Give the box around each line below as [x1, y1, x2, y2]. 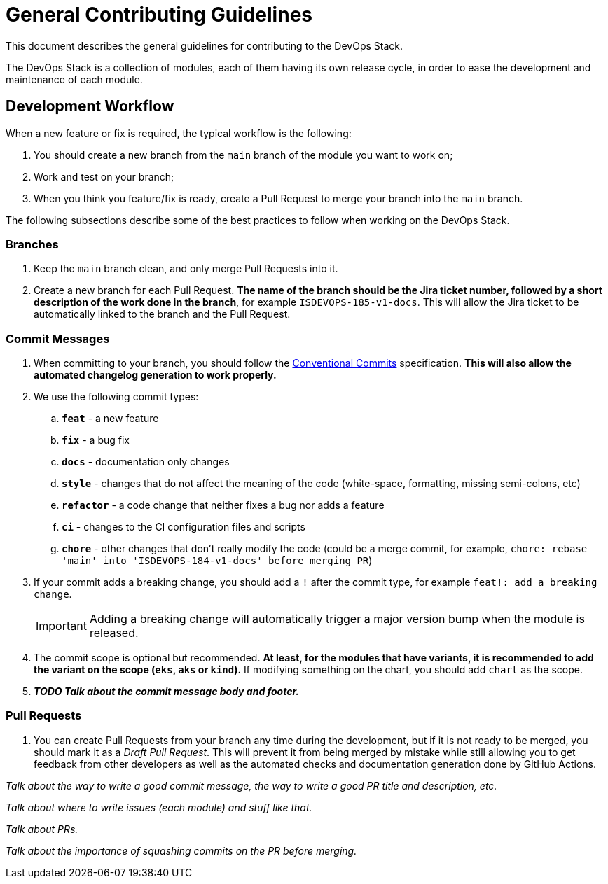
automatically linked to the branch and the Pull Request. [34, 308, 291, 321]
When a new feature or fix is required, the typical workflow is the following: [6, 127, 352, 139]
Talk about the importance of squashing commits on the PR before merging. [6, 844, 357, 857]
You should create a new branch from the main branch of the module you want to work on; [34, 148, 453, 161]
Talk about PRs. [6, 822, 78, 835]
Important [36, 619, 87, 633]
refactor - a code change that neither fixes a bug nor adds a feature [62, 499, 385, 512]
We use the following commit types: [34, 391, 199, 403]
